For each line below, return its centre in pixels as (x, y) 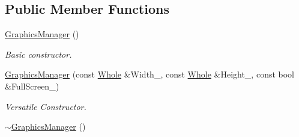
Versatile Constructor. (46, 106)
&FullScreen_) (32, 86)
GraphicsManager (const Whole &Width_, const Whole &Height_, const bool (149, 74)
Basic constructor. (38, 54)
